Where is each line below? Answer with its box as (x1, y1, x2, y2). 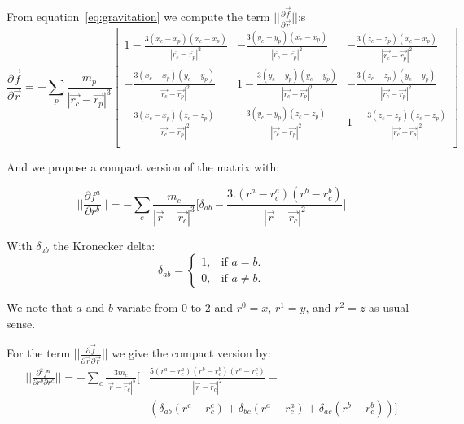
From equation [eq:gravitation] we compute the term (7, 8, 270, 25)
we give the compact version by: (112, 344, 272, 361)
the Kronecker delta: (53, 236, 155, 253)
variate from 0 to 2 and (116, 299, 233, 316)
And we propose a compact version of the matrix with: (7, 158, 280, 175)
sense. (7, 314, 36, 331)
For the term (7, 344, 71, 361)
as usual (369, 299, 409, 316)
